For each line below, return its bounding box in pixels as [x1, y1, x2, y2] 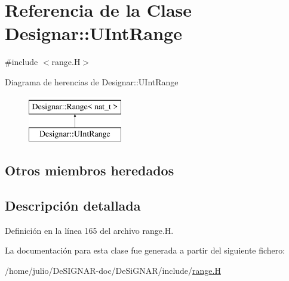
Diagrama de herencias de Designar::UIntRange [5, 75, 179, 88]
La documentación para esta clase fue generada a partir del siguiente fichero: [5, 244, 285, 257]
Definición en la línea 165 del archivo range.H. [5, 224, 174, 236]
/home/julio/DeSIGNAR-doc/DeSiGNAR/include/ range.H [5, 264, 221, 276]
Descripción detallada [5, 196, 141, 214]
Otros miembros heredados [5, 161, 174, 180]
